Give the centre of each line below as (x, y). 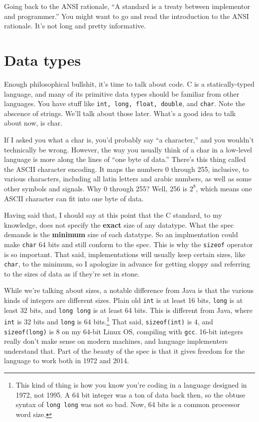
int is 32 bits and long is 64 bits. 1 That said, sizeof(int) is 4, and (109, 321)
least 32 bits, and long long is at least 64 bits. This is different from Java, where (128, 310)
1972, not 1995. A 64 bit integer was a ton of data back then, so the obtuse (130, 394)
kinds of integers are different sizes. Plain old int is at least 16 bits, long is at (124, 300)
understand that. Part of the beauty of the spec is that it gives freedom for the (125, 351)
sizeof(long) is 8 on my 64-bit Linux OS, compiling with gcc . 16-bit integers (124, 331)
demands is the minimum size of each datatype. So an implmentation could (121, 234)
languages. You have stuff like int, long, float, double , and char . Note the (125, 103)
